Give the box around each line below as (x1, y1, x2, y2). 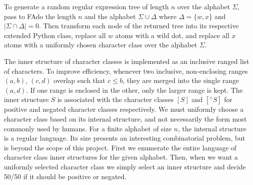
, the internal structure (178, 123, 247, 133)
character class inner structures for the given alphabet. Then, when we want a (4, 152, 238, 162)
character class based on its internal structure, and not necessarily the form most (4, 113, 247, 123)
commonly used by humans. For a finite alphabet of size (4, 123, 172, 133)
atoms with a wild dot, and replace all (115, 30, 230, 40)
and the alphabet (84, 11, 136, 21)
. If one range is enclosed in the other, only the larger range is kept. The (26, 84, 243, 95)
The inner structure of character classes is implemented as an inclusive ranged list (4, 56, 250, 66)
